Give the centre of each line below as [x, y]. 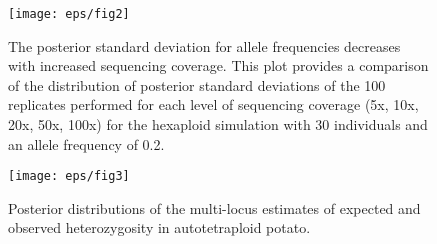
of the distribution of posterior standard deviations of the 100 [197, 84]
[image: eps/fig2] [69, 14]
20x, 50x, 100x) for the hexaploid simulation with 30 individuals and [218, 124]
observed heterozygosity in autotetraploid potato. [159, 227]
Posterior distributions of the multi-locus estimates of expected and [214, 207]
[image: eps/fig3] [69, 176]
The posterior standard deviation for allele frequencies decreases [204, 45]
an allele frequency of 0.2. [86, 143]
